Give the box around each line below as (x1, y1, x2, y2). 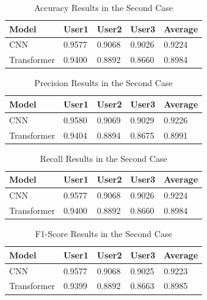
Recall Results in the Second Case (40, 152, 167, 164)
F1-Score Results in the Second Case (35, 227, 172, 240)
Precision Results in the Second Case (34, 76, 173, 89)
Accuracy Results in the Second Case (34, 1, 173, 13)
